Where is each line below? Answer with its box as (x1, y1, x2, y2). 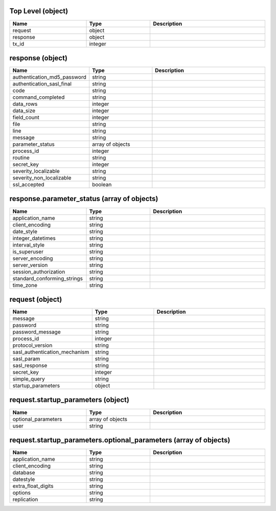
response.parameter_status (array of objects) (9, 194, 158, 203)
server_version (12, 261, 48, 269)
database (12, 469, 35, 476)
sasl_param (12, 356, 40, 363)
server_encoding (12, 255, 53, 262)
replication (12, 496, 38, 503)
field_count (12, 114, 39, 121)
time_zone (12, 281, 38, 288)
